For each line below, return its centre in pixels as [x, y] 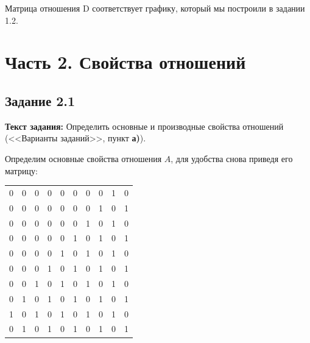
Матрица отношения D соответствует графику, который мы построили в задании [155, 8]
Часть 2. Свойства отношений [125, 62]
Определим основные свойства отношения [83, 158]
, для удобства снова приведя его [232, 158]
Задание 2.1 [40, 100]
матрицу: [21, 170]
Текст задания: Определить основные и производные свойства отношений [144, 126]
